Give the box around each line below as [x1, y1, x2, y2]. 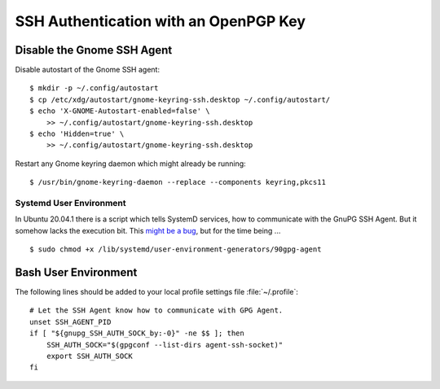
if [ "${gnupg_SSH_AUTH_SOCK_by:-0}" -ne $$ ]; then [29, 329, 244, 338]
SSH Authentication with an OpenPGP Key [15, 12, 306, 30]
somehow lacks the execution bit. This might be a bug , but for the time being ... [15, 225, 281, 235]
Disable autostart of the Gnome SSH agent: [15, 65, 161, 75]
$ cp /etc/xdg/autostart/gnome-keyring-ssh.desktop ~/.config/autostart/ [29, 94, 331, 104]
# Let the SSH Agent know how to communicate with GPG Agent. [29, 306, 284, 315]
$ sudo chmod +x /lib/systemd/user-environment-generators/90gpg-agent [29, 245, 322, 254]
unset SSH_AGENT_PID [29, 317, 112, 326]
